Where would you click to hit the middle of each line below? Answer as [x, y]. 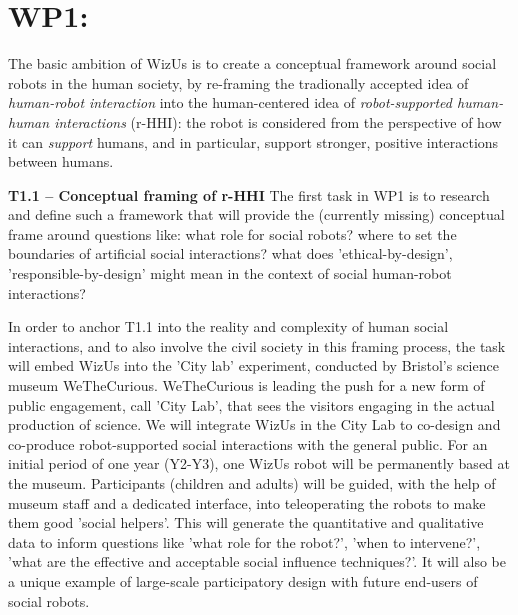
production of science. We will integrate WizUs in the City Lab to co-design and [254, 424]
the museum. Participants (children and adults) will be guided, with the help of [252, 483]
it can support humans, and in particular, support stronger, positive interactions [253, 141]
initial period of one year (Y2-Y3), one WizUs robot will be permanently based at [259, 463]
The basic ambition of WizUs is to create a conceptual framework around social [252, 63]
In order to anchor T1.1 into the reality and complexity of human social [228, 326]
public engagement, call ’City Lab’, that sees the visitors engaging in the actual [251, 404]
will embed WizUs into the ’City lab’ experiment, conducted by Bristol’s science [253, 365]
